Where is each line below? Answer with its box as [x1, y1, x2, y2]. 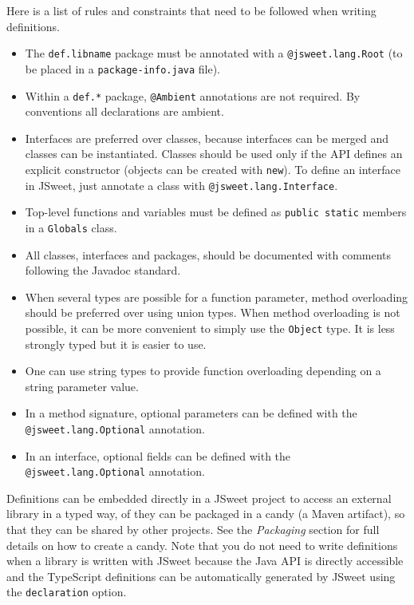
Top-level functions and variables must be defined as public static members [25, 204, 407, 220]
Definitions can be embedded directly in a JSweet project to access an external [6, 489, 392, 506]
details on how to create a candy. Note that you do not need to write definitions [6, 536, 398, 553]
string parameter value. [25, 378, 139, 394]
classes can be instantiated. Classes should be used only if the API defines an [25, 145, 403, 162]
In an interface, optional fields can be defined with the [25, 447, 291, 464]
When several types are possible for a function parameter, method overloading [25, 288, 408, 305]
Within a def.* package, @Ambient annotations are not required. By [25, 87, 361, 104]
